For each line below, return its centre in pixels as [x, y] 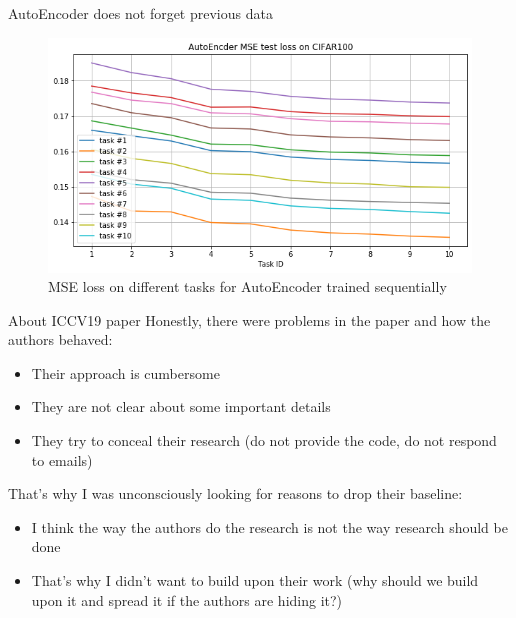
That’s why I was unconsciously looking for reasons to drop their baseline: [235, 493]
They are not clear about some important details [181, 406]
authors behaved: [60, 339]
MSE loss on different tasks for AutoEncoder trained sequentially [247, 286]
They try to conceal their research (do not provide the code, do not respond [264, 440]
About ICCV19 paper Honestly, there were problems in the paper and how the [249, 319]
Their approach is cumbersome [125, 372]
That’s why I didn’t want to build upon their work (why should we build [255, 580]
